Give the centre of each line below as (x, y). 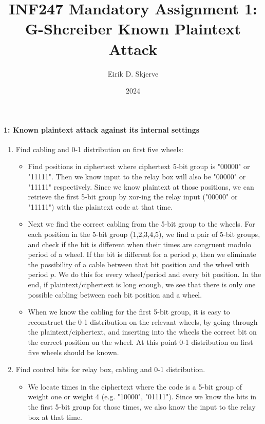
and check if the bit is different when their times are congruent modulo (139, 244)
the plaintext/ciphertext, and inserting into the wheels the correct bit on (142, 332)
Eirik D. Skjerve (133, 73)
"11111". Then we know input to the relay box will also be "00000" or (137, 177)
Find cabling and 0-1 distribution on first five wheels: (99, 149)
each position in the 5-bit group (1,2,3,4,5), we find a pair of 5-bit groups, (144, 234)
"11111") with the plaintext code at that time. (100, 206)
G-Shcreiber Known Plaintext (133, 29)
